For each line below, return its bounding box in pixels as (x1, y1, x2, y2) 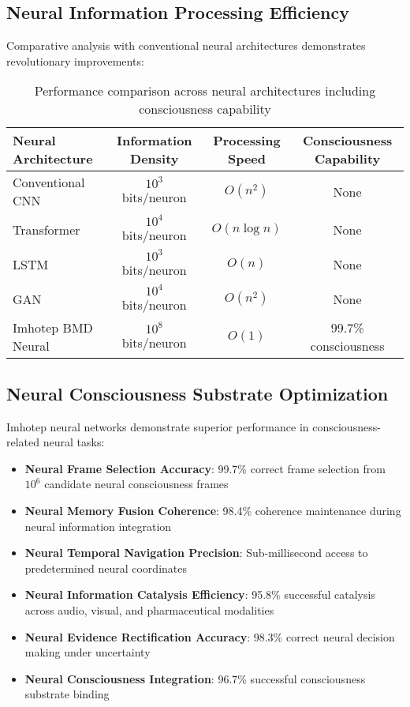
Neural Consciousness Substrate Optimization (6, 381, 389, 405)
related (6, 434, 40, 450)
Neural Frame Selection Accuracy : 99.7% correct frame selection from (24, 460, 386, 476)
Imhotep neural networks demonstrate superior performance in (6, 418, 309, 434)
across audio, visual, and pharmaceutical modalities (24, 601, 274, 618)
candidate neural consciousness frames (44, 476, 229, 492)
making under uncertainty (24, 644, 151, 660)
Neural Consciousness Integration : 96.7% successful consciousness (24, 670, 366, 686)
